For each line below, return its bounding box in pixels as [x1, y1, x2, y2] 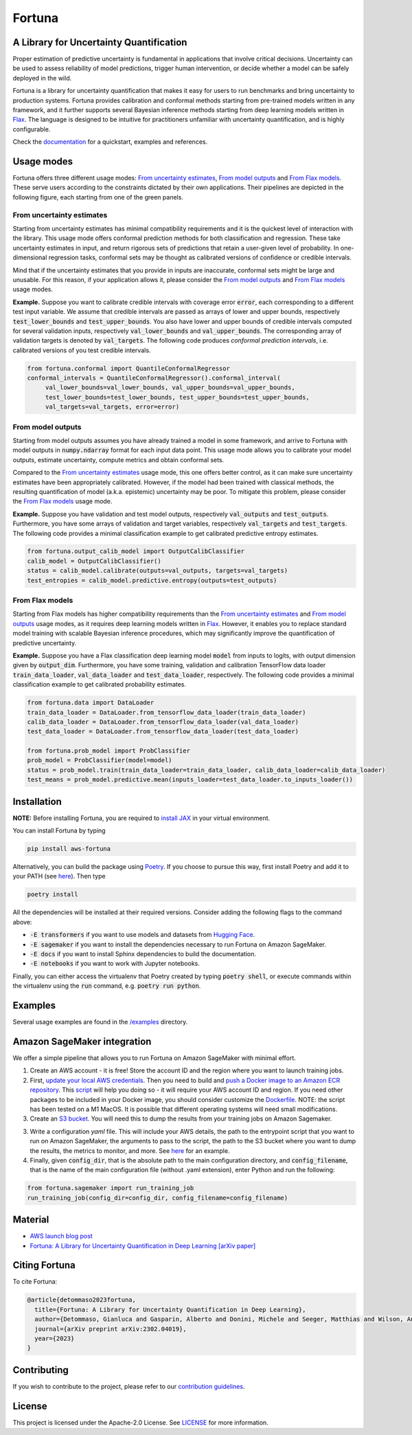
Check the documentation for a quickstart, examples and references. [12, 138, 208, 146]
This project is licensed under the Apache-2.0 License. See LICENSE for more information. [12, 1418, 269, 1427]
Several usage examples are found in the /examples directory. [12, 1018, 188, 1026]
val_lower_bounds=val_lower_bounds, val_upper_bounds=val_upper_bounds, [45, 384, 295, 391]
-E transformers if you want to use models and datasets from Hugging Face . [30, 931, 255, 939]
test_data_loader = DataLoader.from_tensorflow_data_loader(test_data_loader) [27, 728, 299, 735]
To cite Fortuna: [12, 1277, 58, 1286]
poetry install [27, 891, 78, 898]
